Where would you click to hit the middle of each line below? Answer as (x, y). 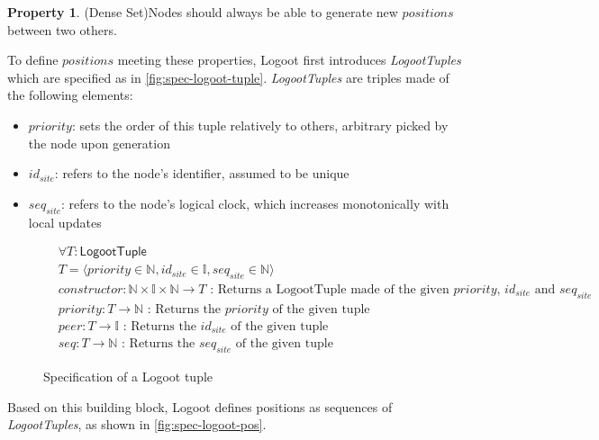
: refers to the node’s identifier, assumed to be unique (202, 173)
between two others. (62, 29)
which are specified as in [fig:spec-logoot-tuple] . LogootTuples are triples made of (228, 77)
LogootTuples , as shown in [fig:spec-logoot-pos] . (137, 424)
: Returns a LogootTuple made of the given (330, 290)
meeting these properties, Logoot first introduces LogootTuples (289, 60)
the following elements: (70, 95)
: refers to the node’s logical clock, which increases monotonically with (255, 203)
